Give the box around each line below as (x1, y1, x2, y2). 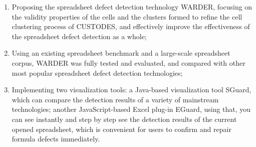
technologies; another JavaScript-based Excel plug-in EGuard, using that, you (12, 104, 251, 114)
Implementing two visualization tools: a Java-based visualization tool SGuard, (12, 84, 251, 95)
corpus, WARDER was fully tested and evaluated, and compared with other (12, 57, 245, 68)
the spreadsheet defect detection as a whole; (12, 31, 147, 41)
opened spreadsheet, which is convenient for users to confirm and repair (12, 123, 231, 134)
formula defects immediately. (12, 133, 100, 144)
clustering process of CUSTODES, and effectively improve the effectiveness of (12, 21, 250, 32)
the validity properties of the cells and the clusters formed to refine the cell (12, 11, 242, 22)
